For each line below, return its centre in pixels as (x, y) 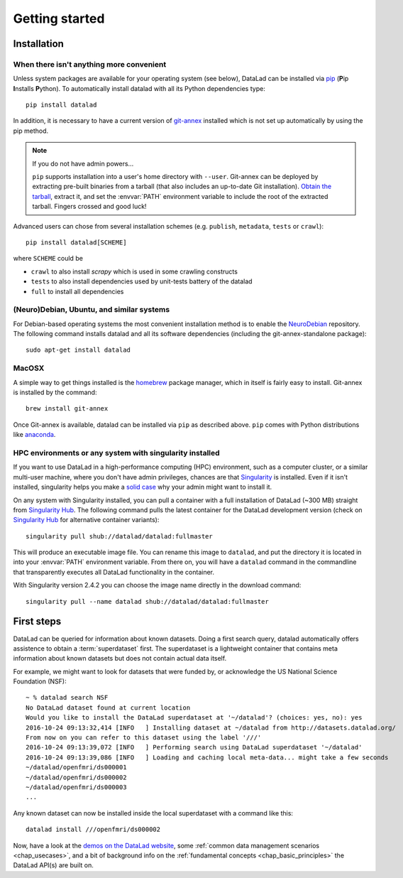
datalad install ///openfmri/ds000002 (93, 830)
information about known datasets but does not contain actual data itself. (120, 658)
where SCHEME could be (48, 259)
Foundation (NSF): (40, 681)
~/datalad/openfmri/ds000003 (76, 787)
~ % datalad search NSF (67, 698)
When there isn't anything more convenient (90, 64)
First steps (37, 622)
